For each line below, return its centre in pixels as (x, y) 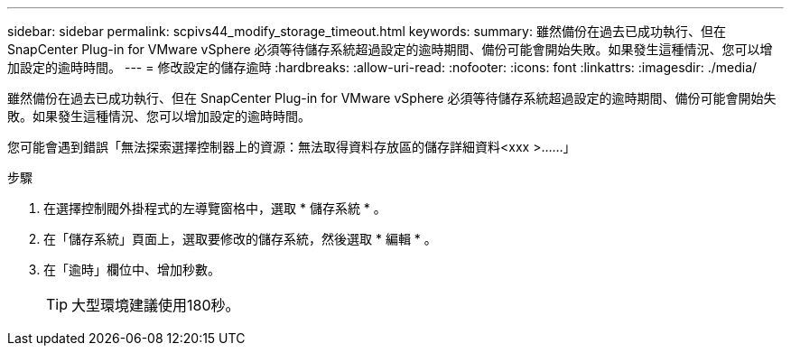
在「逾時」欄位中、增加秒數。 (132, 269)
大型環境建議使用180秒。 (156, 305)
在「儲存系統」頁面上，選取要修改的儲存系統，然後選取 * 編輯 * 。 (240, 239)
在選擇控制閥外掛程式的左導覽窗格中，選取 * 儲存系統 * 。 (215, 208)
